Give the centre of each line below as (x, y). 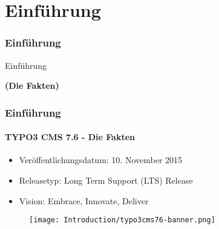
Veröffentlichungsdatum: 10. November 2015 (101, 160)
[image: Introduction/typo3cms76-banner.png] (122, 220)
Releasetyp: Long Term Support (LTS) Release (106, 180)
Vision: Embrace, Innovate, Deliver (84, 200)
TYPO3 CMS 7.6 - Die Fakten (70, 137)
